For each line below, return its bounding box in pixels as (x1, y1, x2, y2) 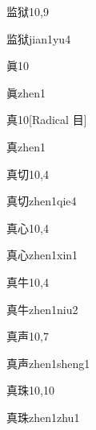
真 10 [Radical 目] (6, 111, 87, 128)
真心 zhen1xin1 (6, 246, 78, 263)
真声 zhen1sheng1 (6, 354, 90, 371)
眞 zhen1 (6, 84, 46, 101)
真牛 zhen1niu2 (6, 300, 78, 317)
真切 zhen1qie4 (6, 192, 77, 209)
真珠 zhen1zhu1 (6, 408, 80, 425)
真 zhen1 (6, 138, 46, 155)
